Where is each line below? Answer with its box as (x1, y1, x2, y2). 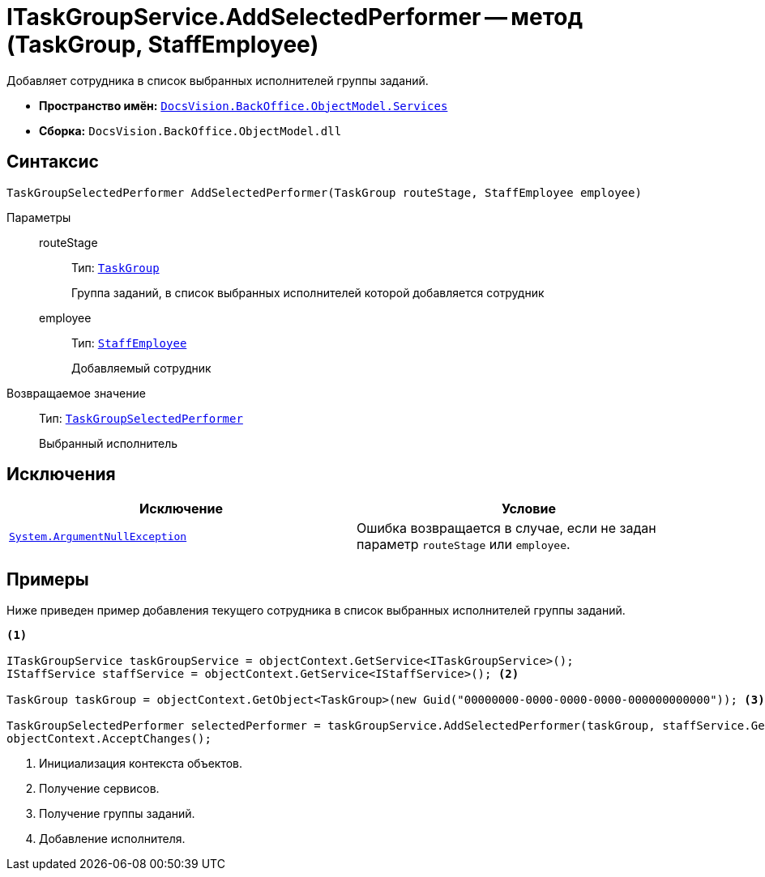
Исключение (139, 500, 223, 517)
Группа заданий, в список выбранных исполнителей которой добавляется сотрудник (71, 285, 545, 300)
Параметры (6, 210, 71, 224)
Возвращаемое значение (6, 385, 146, 400)
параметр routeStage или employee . (357, 536, 571, 553)
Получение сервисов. (39, 781, 160, 796)
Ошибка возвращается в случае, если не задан (357, 520, 656, 537)
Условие (502, 500, 556, 517)
